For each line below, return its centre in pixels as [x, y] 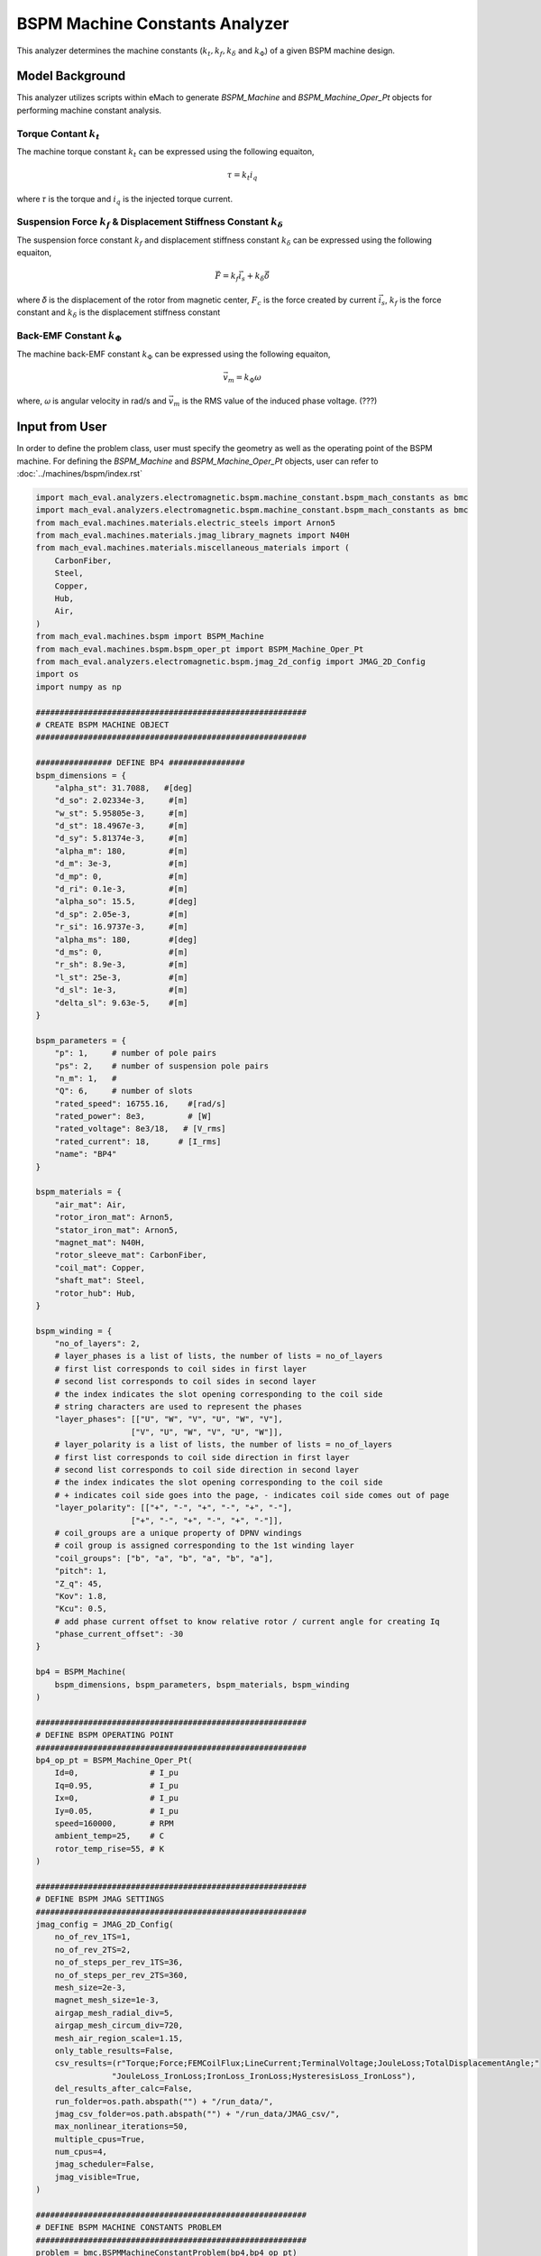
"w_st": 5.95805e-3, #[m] [121, 813]
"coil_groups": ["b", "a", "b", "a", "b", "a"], [164, 1558]
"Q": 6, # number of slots [124, 1091]
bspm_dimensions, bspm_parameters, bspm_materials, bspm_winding [202, 1684]
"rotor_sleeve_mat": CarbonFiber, [131, 1255]
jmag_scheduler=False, [105, 2164]
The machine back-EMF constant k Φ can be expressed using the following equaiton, [174, 355]
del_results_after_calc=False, [124, 2089]
